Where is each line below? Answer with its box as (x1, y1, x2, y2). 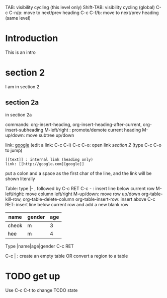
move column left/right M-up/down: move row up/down (25, 191, 141, 197)
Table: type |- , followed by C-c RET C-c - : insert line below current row (5, 185, 155, 191)
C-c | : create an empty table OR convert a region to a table (5, 253, 128, 259)
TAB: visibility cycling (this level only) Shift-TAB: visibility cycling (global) (5, 5, 155, 10)
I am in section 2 (5, 83, 40, 90)
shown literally (5, 175, 35, 182)
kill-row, (5, 196, 22, 202)
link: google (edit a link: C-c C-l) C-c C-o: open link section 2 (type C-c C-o (5, 142, 162, 148)
